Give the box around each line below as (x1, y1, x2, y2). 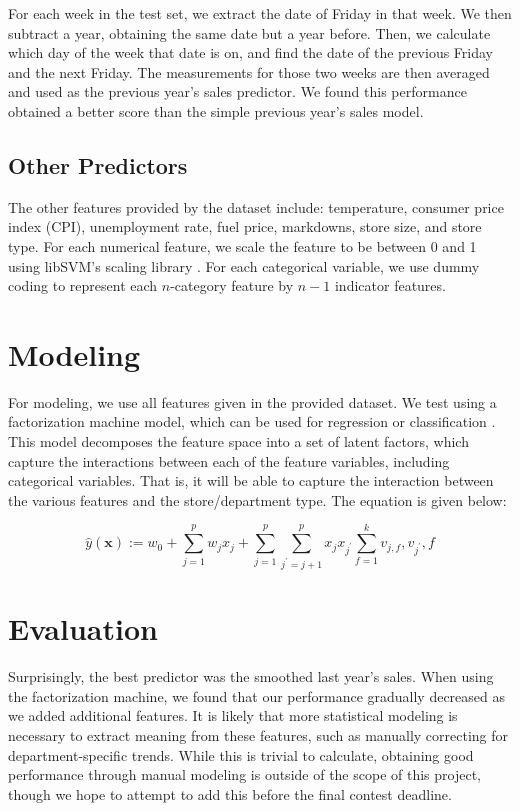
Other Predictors (8, 149, 188, 180)
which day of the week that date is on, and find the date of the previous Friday (8, 42, 494, 63)
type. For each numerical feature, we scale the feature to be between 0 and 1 (8, 235, 477, 256)
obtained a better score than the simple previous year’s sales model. (8, 100, 424, 121)
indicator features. (334, 275, 446, 296)
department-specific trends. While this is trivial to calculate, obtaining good (8, 744, 474, 765)
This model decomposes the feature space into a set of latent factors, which (8, 431, 469, 452)
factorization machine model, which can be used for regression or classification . (8, 411, 496, 432)
